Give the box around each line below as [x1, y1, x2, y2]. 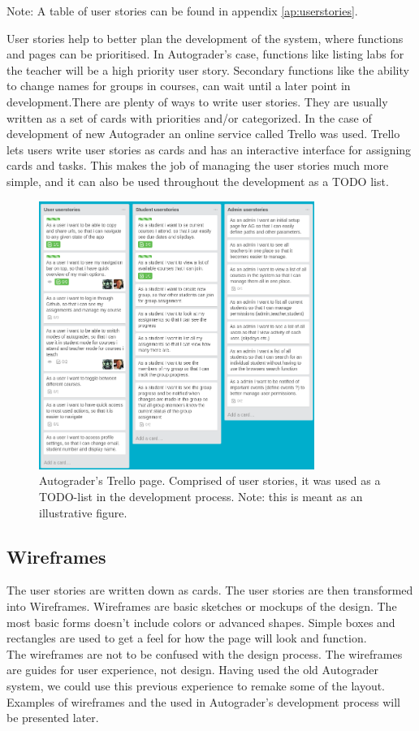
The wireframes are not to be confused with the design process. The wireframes [6, 645, 403, 662]
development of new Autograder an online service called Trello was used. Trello [6, 125, 400, 142]
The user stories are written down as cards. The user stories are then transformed [6, 582, 413, 599]
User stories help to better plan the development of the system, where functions [6, 29, 404, 46]
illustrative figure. [39, 504, 127, 521]
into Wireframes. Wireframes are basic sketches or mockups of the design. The [6, 597, 397, 614]
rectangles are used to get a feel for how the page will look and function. [6, 629, 367, 647]
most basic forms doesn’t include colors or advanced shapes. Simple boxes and [6, 613, 395, 630]
